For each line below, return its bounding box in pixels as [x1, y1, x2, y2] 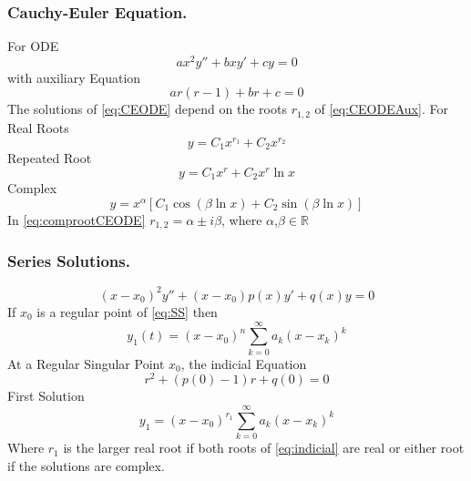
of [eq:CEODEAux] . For [314, 99, 448, 118]
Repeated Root [7, 148, 92, 168]
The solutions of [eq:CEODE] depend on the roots [7, 99, 287, 118]
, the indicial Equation [180, 353, 307, 373]
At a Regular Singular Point [7, 353, 165, 373]
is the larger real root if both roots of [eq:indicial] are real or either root [63, 438, 465, 457]
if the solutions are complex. [7, 455, 165, 475]
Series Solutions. [7, 250, 130, 272]
